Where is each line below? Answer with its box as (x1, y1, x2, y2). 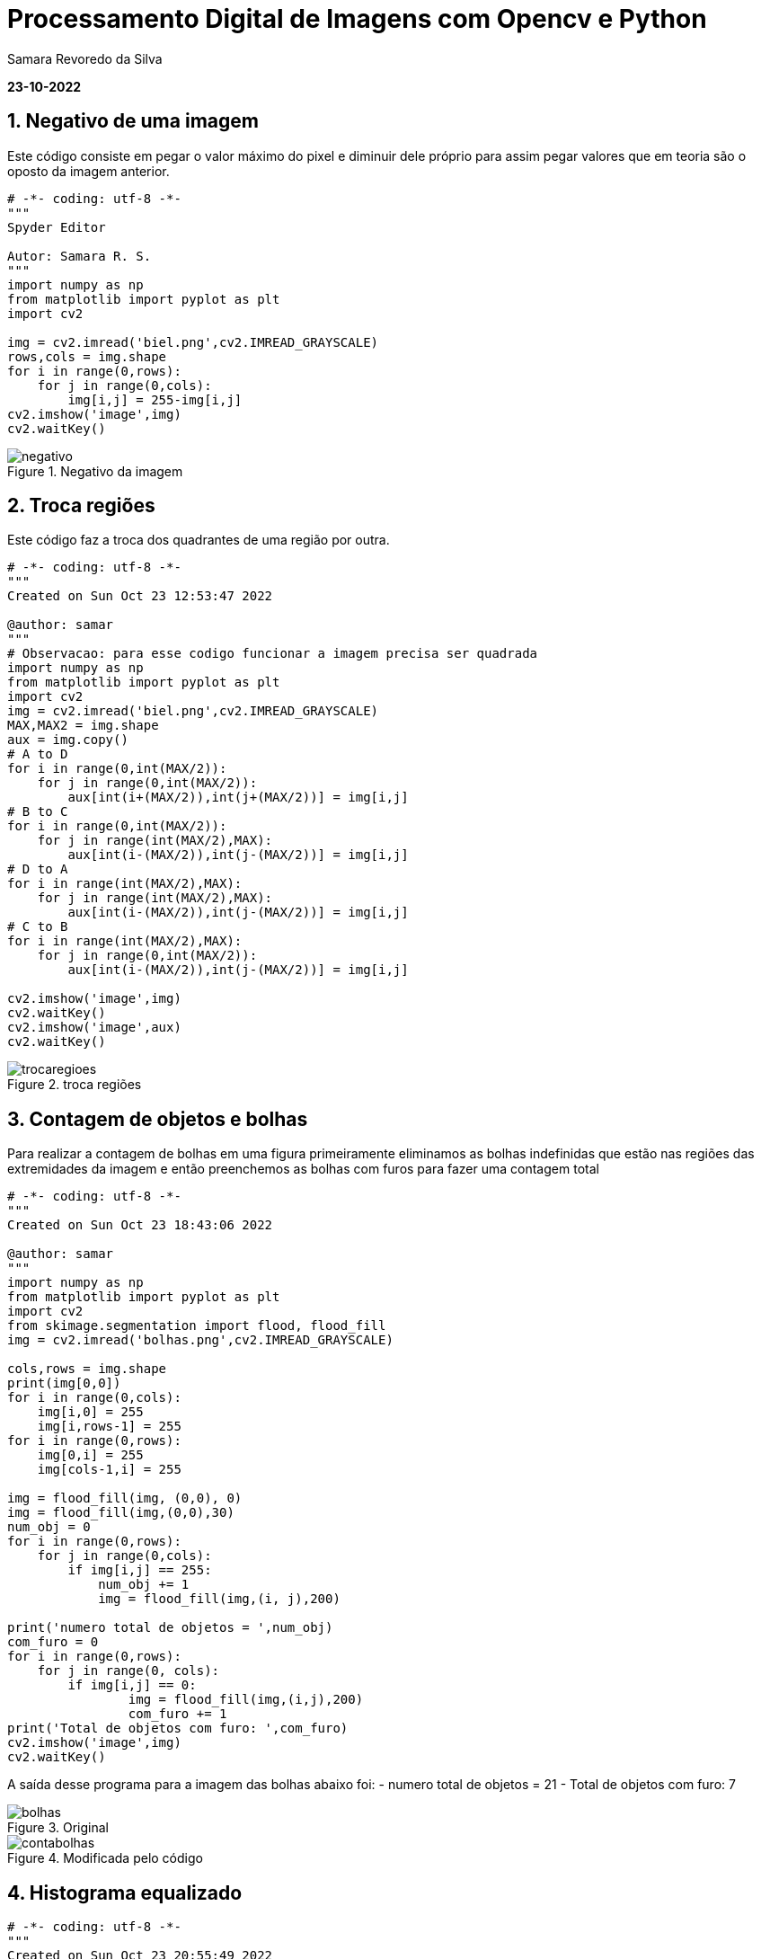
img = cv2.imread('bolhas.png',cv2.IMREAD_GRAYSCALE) (7, 1333, 394, 1348)
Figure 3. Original (7, 1820, 109, 1836)
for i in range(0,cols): (7, 1390, 181, 1405)
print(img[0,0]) (7, 1376, 121, 1391)
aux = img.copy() (7, 732, 128, 748)
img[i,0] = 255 (37, 1405, 144, 1420)
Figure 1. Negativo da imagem (7, 463, 183, 479)
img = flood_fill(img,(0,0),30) (7, 1505, 234, 1520)
